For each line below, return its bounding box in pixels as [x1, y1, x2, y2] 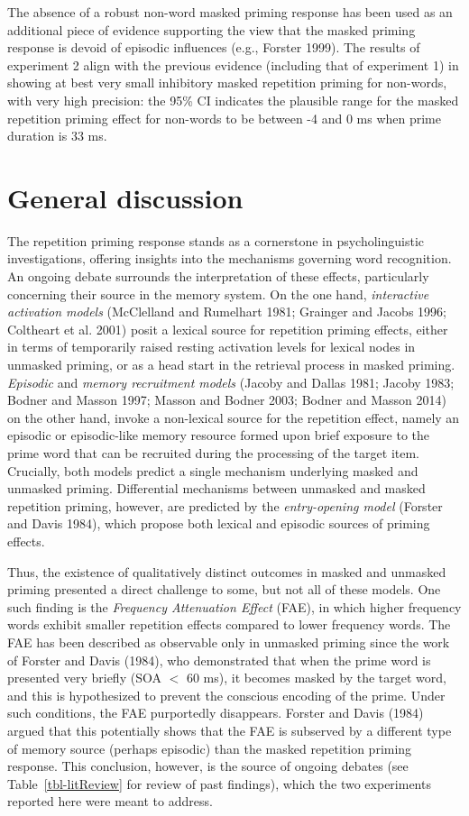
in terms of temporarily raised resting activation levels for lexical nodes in [7, 337, 416, 356]
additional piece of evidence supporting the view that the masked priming [7, 20, 416, 39]
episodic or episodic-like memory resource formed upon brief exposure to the [7, 426, 430, 445]
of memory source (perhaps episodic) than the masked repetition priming [7, 738, 412, 757]
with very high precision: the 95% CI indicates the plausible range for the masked [7, 90, 459, 109]
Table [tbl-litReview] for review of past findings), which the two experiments [7, 774, 431, 793]
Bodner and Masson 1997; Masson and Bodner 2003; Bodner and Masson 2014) [7, 390, 446, 409]
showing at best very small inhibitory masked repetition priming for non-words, [7, 73, 447, 92]
